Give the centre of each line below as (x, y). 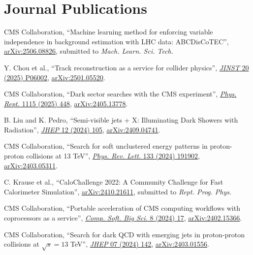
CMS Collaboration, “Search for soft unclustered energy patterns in (106, 146)
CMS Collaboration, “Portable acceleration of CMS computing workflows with (122, 208)
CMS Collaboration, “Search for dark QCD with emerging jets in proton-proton (125, 234)
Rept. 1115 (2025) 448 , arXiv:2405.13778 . (66, 103)
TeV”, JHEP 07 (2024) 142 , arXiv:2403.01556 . (140, 244)
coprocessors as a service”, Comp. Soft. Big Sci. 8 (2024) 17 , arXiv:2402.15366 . (123, 218)
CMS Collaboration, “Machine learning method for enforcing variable (109, 32)
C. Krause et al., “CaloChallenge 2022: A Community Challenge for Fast (114, 182)
